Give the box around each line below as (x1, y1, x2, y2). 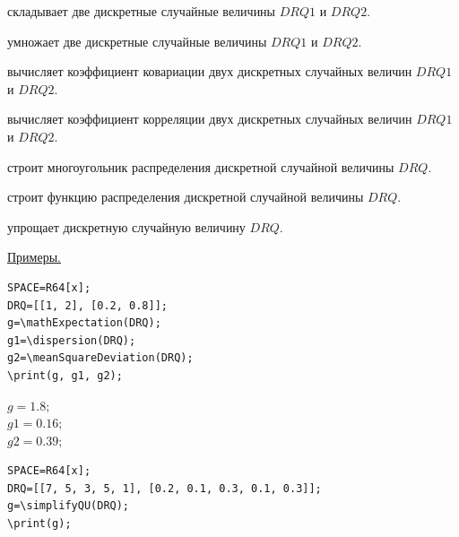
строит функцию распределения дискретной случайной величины (7, 187, 364, 206)
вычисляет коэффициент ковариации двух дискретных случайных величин (7, 62, 412, 81)
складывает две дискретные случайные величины (7, 2, 276, 20)
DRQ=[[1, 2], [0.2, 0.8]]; (7, 299, 168, 312)
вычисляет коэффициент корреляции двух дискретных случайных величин (7, 109, 412, 128)
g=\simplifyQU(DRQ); (7, 499, 130, 513)
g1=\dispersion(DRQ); (7, 333, 136, 347)
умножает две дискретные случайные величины (7, 31, 267, 50)
